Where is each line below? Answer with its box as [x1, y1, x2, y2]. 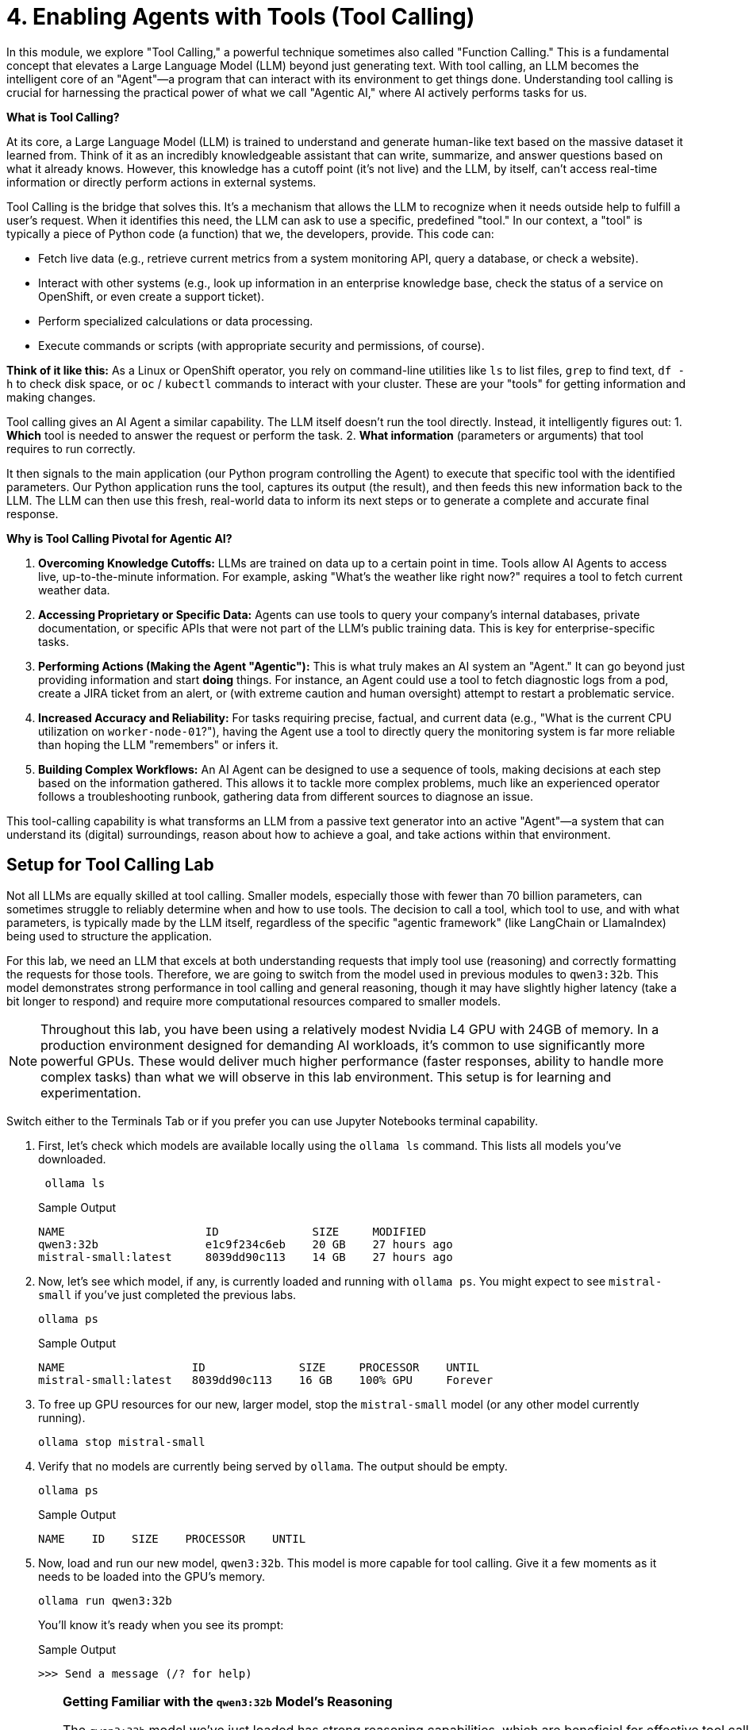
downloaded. [38, 1151, 106, 1166]
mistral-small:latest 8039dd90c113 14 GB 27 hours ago [38, 1250, 453, 1263]
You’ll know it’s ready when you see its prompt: [38, 1617, 284, 1632]
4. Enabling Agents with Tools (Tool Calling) [6, 3, 475, 30]
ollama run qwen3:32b [38, 1594, 172, 1607]
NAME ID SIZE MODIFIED [38, 1224, 426, 1238]
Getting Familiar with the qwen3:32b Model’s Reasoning [63, 1693, 393, 1709]
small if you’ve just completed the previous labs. [38, 1287, 297, 1301]
